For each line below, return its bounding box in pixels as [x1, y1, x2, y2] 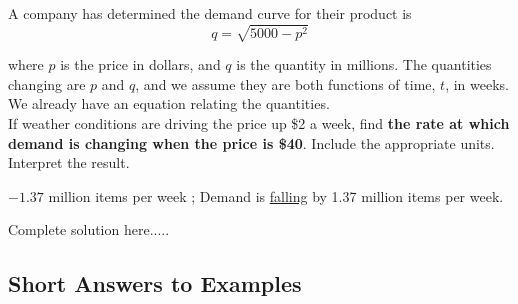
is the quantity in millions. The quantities [236, 54, 492, 75]
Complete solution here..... [8, 219, 170, 240]
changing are [8, 73, 86, 94]
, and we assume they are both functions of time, [135, 73, 436, 94]
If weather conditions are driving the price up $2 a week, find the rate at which [8, 112, 510, 133]
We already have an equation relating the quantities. [8, 93, 330, 114]
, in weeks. [445, 73, 509, 94]
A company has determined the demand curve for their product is [8, 3, 412, 23]
